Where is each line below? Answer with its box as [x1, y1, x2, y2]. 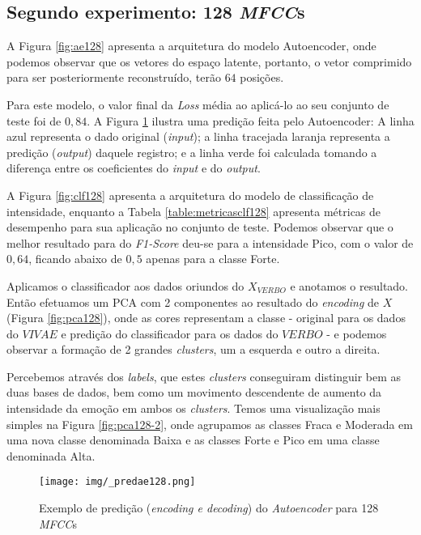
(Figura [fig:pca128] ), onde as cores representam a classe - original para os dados [6, 309, 406, 326]
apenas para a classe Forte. [146, 250, 280, 267]
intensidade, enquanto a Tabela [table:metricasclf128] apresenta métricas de [6, 202, 381, 219]
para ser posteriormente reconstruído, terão [6, 69, 221, 86]
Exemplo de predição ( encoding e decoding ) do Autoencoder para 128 [39, 499, 379, 516]
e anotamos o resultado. [290, 277, 409, 294]
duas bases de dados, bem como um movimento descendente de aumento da [6, 384, 382, 401]
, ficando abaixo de [28, 250, 122, 267]
